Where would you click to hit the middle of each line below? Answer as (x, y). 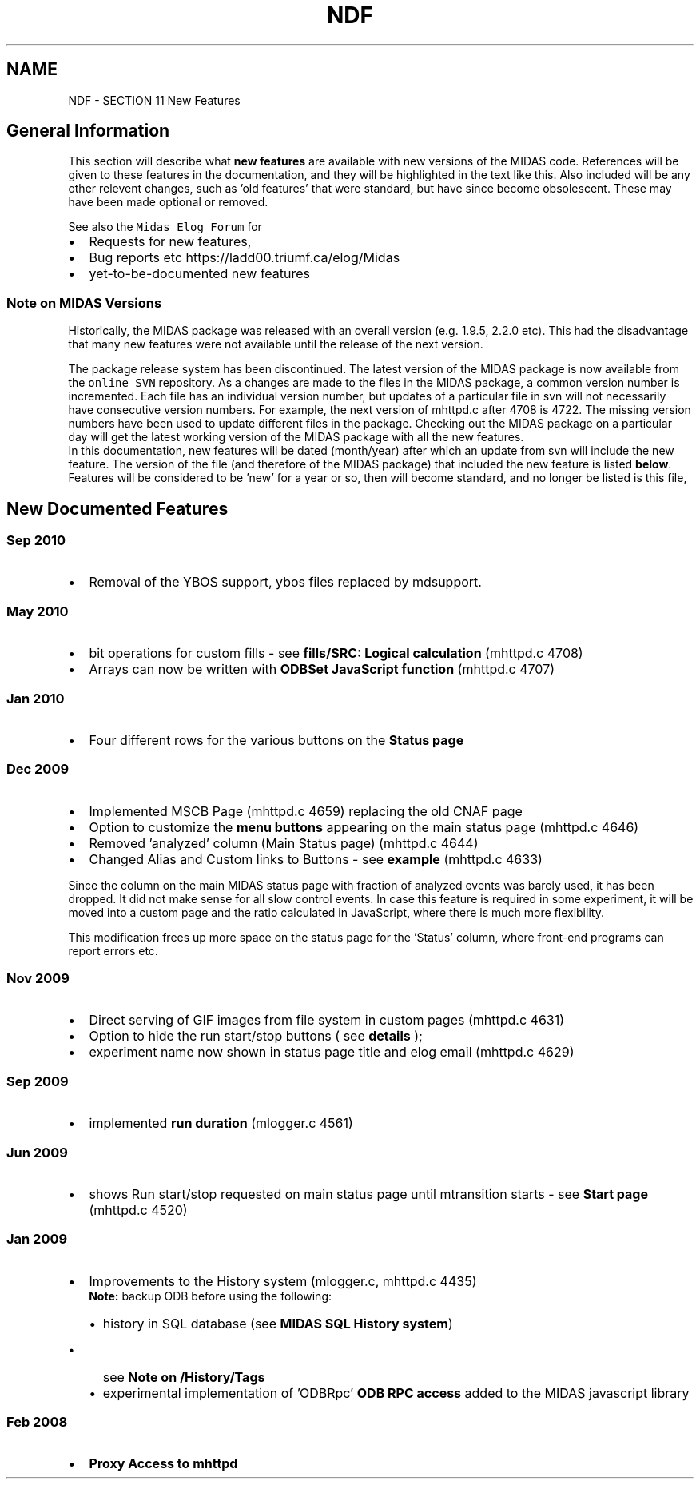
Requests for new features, (170, 242)
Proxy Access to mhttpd (163, 1464)
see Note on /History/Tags (184, 1377)
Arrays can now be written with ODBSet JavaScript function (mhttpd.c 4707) (322, 669)
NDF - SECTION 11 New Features (154, 100)
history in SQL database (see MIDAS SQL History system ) (278, 1323)
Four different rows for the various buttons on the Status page (276, 740)
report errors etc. (113, 950)
